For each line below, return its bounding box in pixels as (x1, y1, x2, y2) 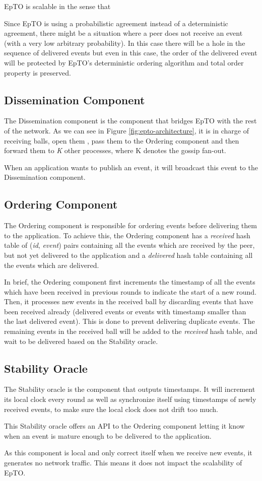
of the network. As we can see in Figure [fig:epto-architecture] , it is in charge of (4, 125, 249, 135)
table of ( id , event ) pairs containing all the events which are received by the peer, (4, 240, 255, 250)
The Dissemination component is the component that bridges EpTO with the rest (4, 115, 257, 126)
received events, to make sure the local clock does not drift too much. (4, 403, 218, 414)
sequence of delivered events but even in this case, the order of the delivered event (4, 47, 257, 58)
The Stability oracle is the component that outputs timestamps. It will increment (4, 384, 255, 394)
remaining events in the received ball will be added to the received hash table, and (4, 326, 257, 336)
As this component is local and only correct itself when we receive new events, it (4, 447, 252, 458)
